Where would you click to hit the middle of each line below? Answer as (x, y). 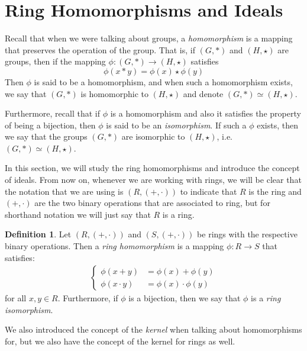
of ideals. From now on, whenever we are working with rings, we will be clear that (153, 180)
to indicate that (209, 191)
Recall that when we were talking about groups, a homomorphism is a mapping (149, 38)
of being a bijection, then (50, 125)
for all (16, 298)
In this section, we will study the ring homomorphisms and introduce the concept (152, 168)
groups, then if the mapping (55, 61)
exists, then (277, 125)
